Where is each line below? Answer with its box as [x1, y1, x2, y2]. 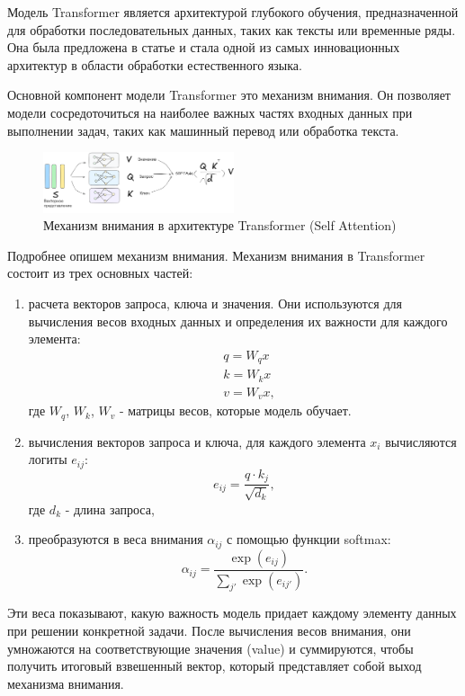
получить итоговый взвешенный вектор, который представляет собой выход [7, 656, 422, 675]
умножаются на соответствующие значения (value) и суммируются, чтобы [7, 638, 414, 657]
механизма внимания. [7, 674, 124, 692]
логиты [28, 450, 67, 468]
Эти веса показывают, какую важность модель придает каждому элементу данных [7, 603, 457, 622]
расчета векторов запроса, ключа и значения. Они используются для [28, 294, 402, 313]
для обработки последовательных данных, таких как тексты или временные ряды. [7, 20, 456, 39]
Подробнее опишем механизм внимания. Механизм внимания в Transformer [7, 245, 425, 264]
